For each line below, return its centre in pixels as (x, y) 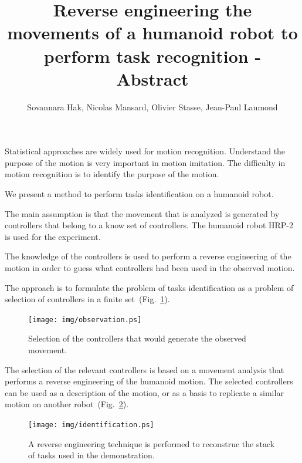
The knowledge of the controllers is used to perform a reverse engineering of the (148, 256)
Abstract (152, 78)
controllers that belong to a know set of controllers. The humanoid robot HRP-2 (149, 225)
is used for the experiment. (53, 236)
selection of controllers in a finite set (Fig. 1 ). (87, 299)
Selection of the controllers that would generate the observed (137, 338)
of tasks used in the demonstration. (91, 455)
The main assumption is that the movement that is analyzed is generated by (142, 213)
